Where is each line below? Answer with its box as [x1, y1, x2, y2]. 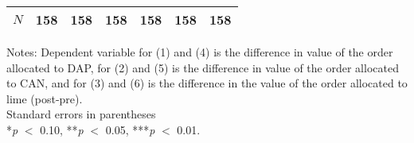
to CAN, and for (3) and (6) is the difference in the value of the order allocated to [6, 75, 408, 91]
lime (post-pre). [6, 90, 83, 106]
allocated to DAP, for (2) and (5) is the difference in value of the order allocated [6, 59, 399, 75]
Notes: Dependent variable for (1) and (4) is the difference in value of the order [6, 44, 393, 60]
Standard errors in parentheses [6, 106, 156, 122]
